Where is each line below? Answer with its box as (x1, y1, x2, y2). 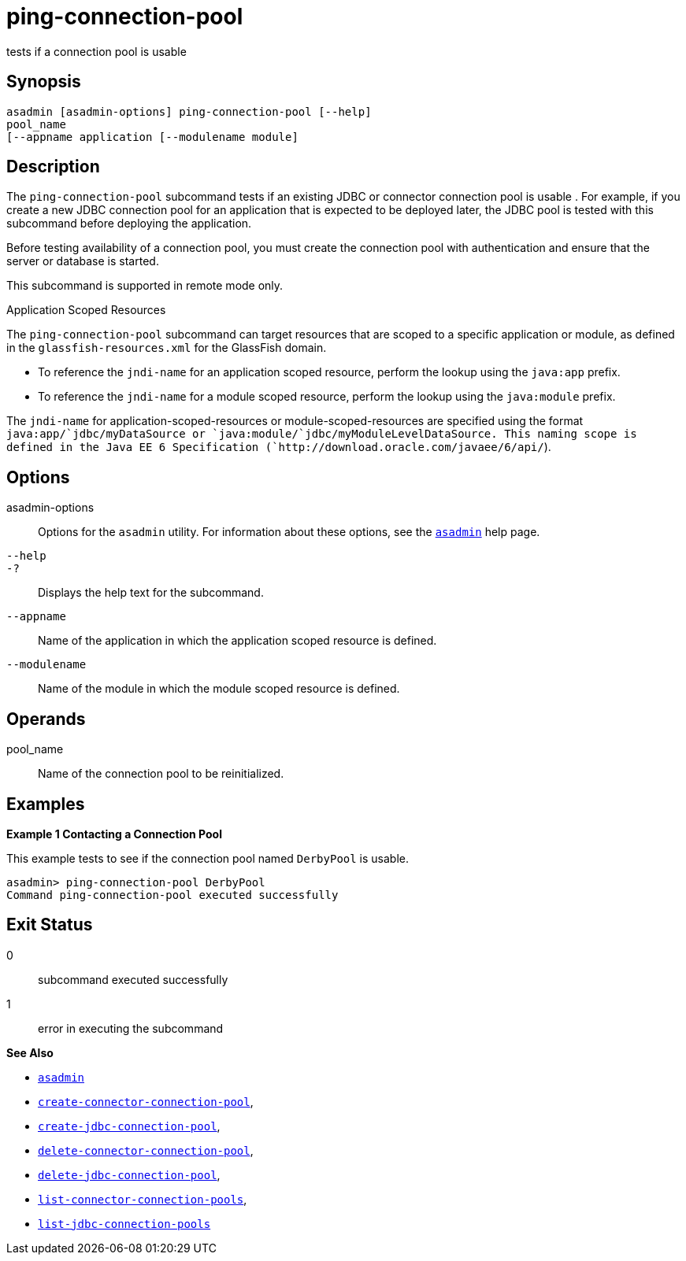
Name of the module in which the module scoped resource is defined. (38, 682, 400, 696)
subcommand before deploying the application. (6, 216, 252, 231)
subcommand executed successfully (38, 972, 228, 986)
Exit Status (6, 915, 93, 935)
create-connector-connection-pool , (38, 1094, 254, 1108)
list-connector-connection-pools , (38, 1192, 247, 1206)
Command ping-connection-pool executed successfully (6, 888, 339, 901)
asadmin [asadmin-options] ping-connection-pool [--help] (6, 105, 372, 118)
